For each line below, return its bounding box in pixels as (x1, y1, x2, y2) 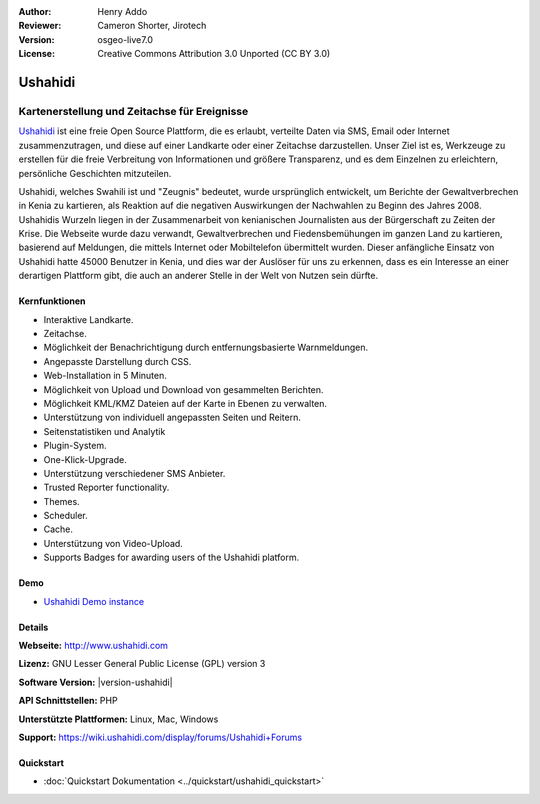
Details (18, 621, 49, 633)
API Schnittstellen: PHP (18, 695, 119, 707)
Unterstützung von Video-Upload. (43, 537, 184, 549)
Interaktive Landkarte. (43, 313, 134, 325)
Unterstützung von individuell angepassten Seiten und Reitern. (43, 411, 302, 424)
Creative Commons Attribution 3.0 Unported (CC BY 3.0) (97, 48, 331, 60)
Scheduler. (43, 510, 89, 522)
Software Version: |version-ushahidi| (18, 676, 174, 688)
